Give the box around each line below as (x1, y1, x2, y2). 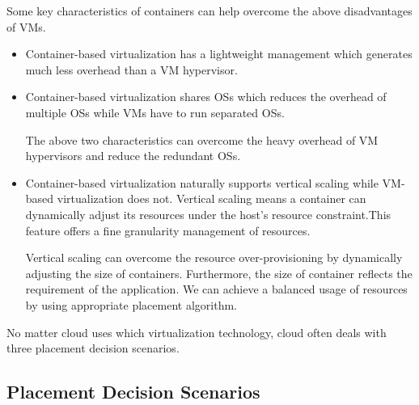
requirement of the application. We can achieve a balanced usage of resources (25, 281, 408, 297)
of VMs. (6, 18, 46, 35)
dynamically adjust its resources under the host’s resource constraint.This (25, 205, 391, 222)
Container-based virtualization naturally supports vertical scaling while (25, 174, 379, 191)
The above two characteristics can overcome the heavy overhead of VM (25, 131, 379, 148)
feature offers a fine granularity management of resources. (25, 221, 311, 238)
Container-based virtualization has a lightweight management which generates (25, 45, 413, 62)
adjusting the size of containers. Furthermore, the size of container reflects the (25, 264, 413, 281)
